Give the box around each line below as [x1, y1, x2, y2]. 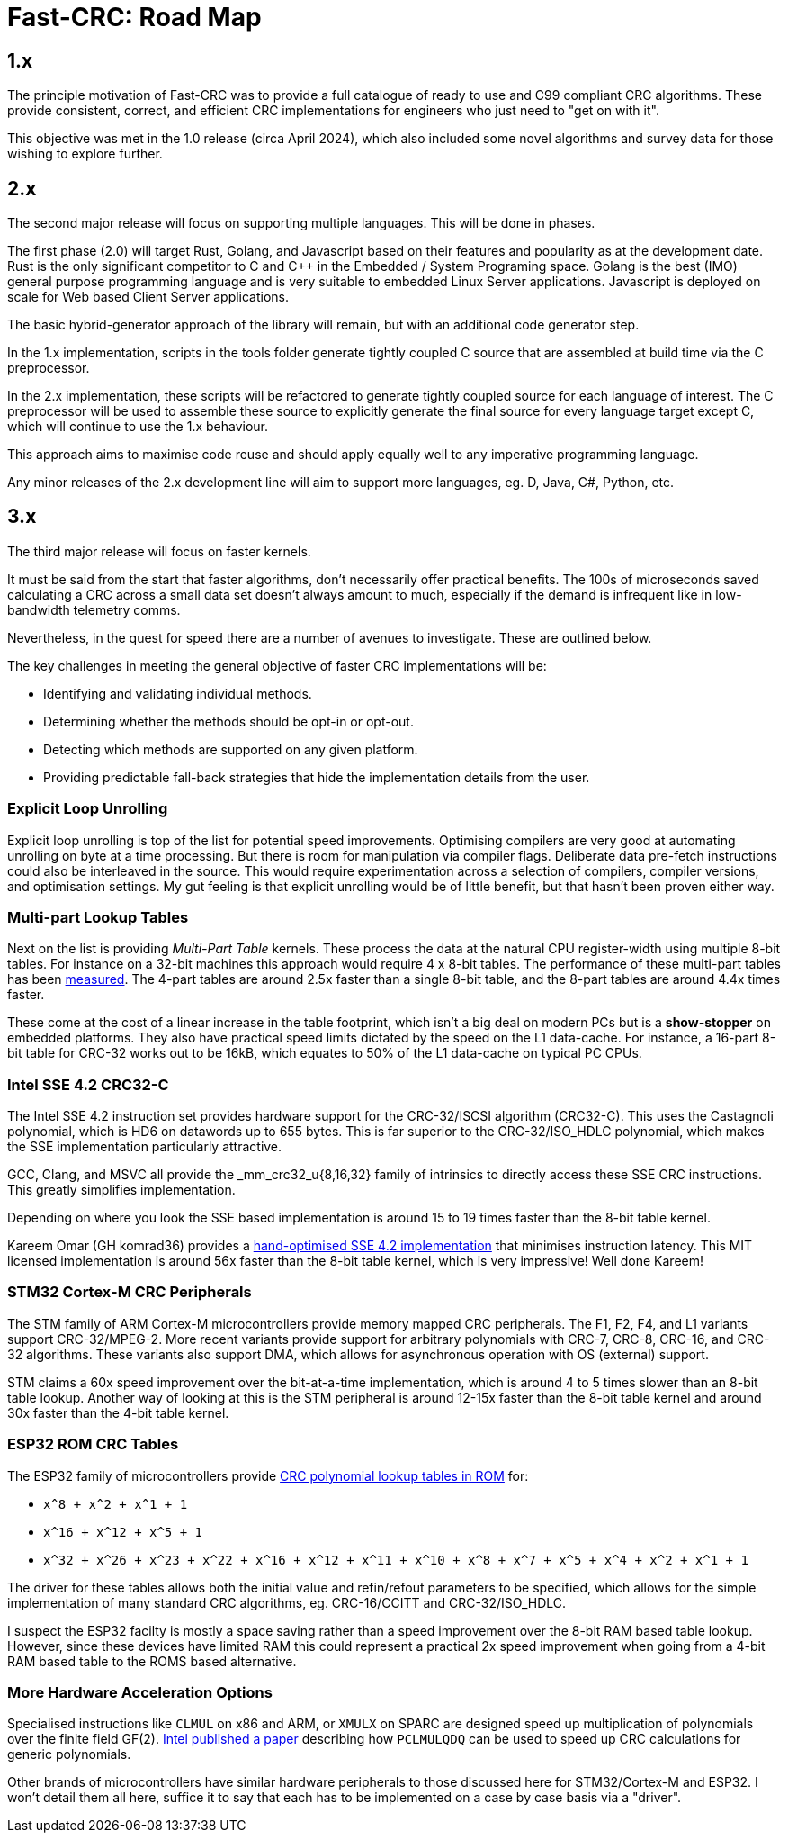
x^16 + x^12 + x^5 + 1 [43, 1524, 203, 1539]
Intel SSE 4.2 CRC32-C [7, 1075, 169, 1094]
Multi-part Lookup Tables [7, 907, 189, 926]
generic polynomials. [7, 1746, 131, 1763]
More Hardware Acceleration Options [7, 1682, 273, 1701]
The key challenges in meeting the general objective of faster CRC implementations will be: [7, 657, 547, 673]
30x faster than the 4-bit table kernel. [7, 1404, 229, 1421]
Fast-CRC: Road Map [7, 2, 262, 32]
